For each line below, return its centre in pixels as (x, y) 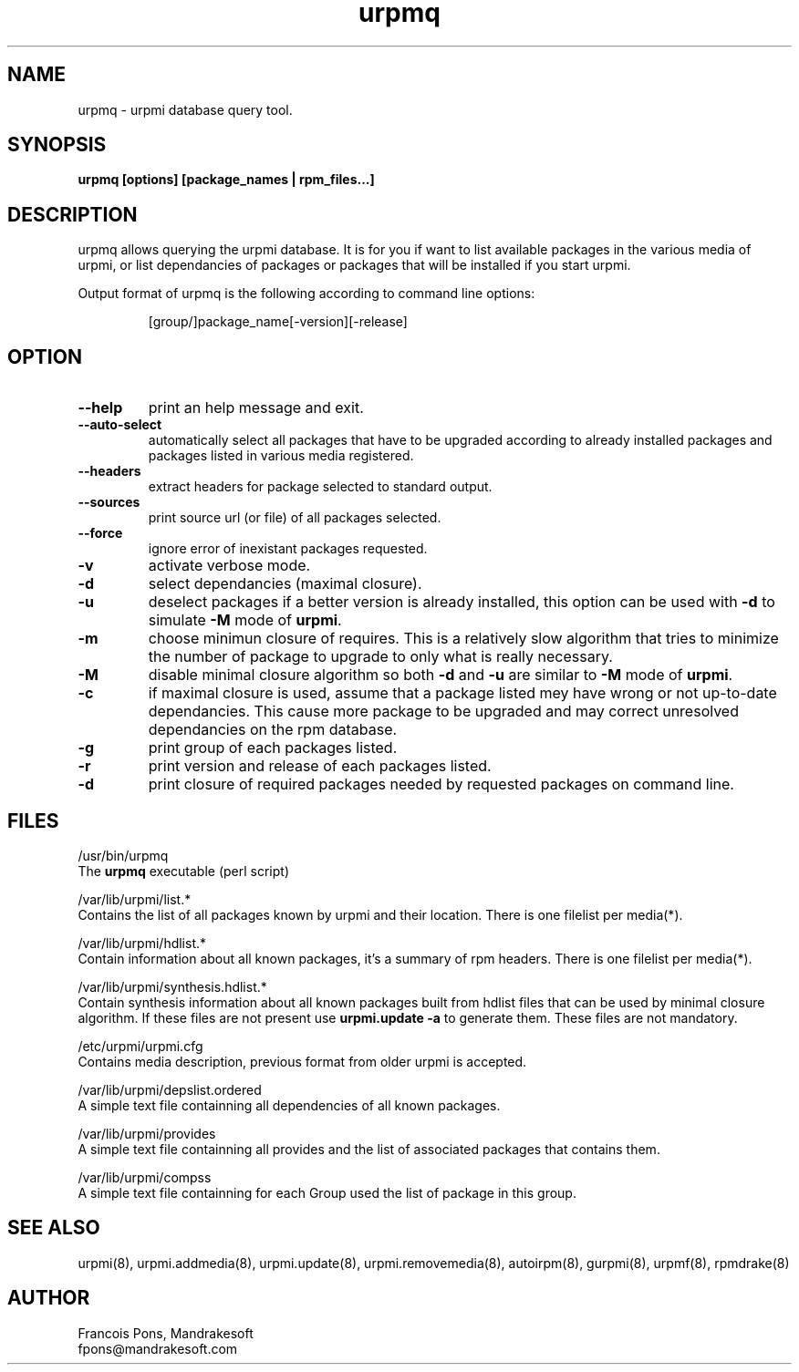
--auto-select (120, 425)
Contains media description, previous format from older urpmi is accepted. (302, 1061)
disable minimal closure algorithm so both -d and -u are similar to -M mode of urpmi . (441, 675)
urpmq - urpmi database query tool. (185, 109)
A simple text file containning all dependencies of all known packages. (289, 1105)
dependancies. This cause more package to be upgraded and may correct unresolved (443, 712)
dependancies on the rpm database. (273, 730)
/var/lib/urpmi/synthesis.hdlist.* (172, 986)
